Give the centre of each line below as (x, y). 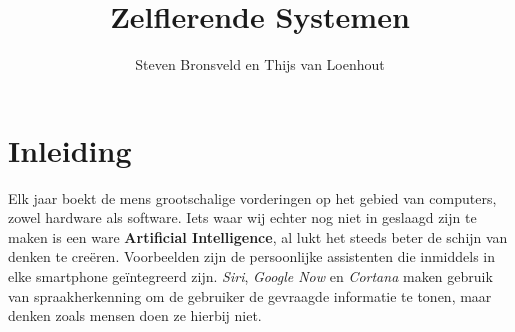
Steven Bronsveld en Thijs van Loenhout (260, 64)
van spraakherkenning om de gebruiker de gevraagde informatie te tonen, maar (250, 295)
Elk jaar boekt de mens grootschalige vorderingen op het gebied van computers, (252, 197)
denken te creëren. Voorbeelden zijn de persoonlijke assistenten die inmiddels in (252, 256)
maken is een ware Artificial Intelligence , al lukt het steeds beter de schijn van (258, 236)
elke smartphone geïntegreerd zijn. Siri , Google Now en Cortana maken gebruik (250, 276)
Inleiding (70, 149)
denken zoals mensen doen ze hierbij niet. (135, 315)
